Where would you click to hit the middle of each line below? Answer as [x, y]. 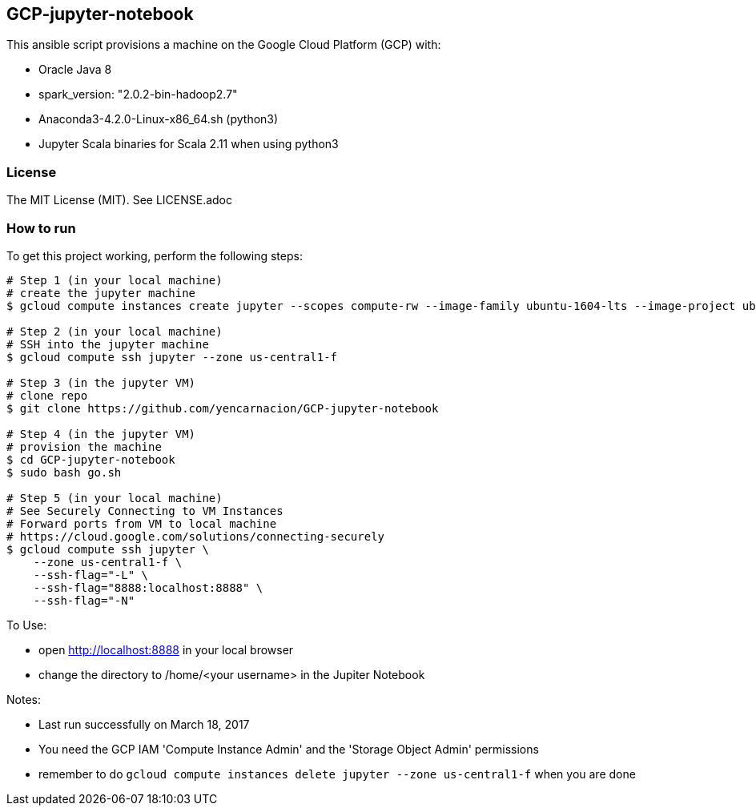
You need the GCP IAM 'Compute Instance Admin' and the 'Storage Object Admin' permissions [289, 749]
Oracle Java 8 [75, 70]
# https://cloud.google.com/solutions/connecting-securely [196, 536]
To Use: [27, 625]
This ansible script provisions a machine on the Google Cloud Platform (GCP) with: [224, 45]
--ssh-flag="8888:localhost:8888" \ [148, 587]
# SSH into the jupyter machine [108, 344]
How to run [41, 228]
